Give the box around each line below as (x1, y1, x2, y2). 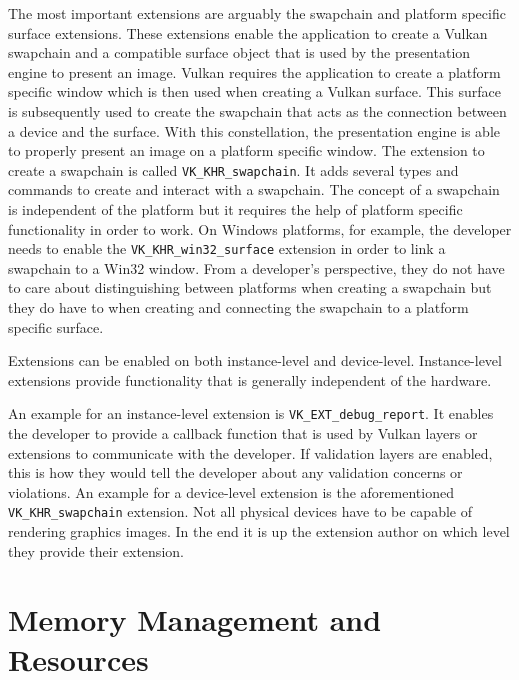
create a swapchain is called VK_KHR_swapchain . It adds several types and (8, 159, 459, 180)
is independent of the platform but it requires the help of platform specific (8, 199, 463, 219)
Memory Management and (8, 599, 382, 640)
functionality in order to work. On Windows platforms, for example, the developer (8, 218, 512, 239)
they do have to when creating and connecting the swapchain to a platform (8, 297, 469, 318)
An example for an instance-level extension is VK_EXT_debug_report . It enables (8, 403, 494, 424)
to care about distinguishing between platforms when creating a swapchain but (8, 277, 492, 298)
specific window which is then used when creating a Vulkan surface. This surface (8, 81, 501, 102)
